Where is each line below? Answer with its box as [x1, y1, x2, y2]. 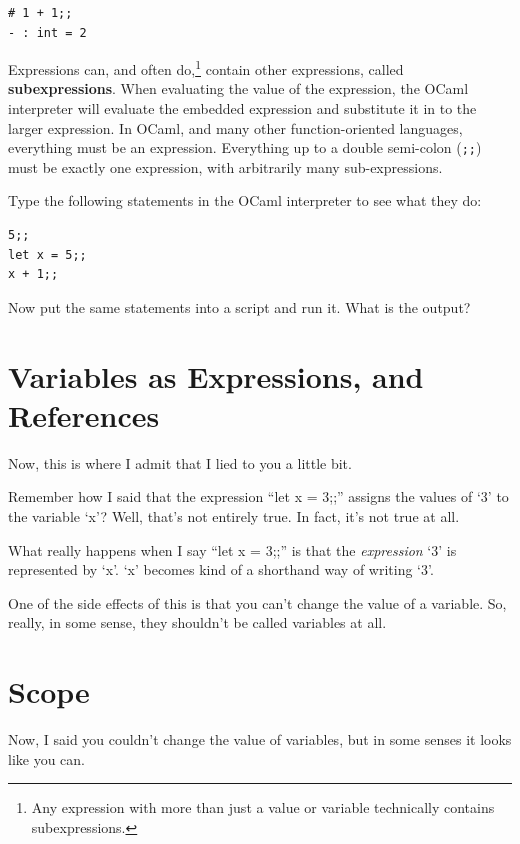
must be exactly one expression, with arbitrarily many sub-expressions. [8, 156, 443, 177]
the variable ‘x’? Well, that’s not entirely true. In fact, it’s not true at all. [8, 505, 460, 526]
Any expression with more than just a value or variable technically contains [31, 797, 495, 818]
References [8, 394, 160, 435]
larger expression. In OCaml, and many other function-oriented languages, [8, 117, 463, 138]
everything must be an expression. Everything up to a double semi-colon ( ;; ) [8, 137, 482, 158]
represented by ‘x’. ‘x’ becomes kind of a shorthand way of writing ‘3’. [8, 559, 434, 580]
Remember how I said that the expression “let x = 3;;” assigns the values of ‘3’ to [8, 486, 509, 507]
